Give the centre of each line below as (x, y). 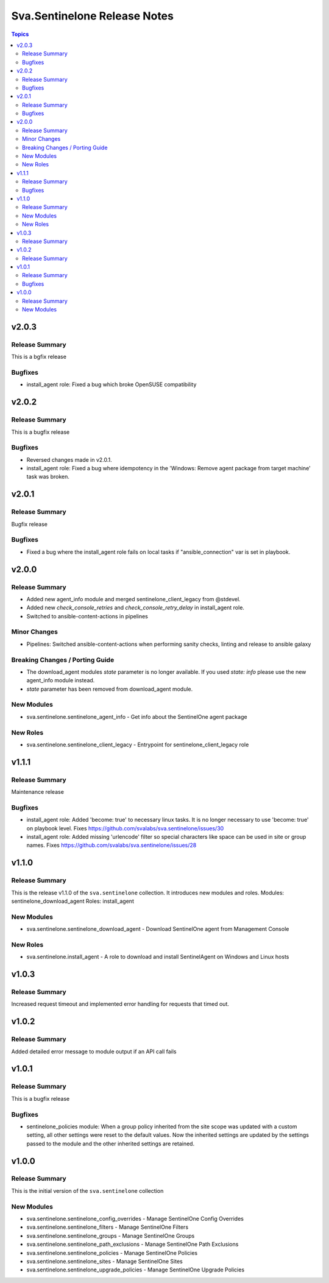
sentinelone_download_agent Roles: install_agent (73, 901)
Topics (20, 34)
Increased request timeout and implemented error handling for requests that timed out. (120, 1004)
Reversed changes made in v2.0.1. (69, 459)
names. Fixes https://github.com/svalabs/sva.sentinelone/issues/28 (111, 845)
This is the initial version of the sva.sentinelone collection (87, 1190)
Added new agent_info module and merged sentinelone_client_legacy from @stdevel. (133, 599)
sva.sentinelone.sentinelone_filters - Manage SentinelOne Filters (108, 1227)
